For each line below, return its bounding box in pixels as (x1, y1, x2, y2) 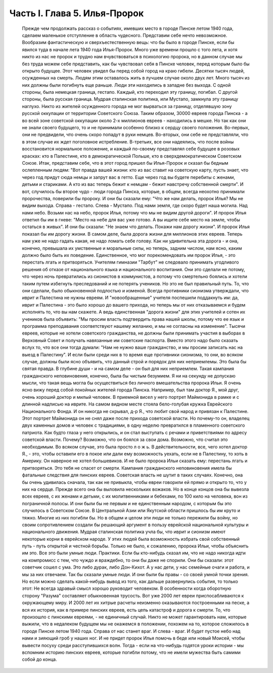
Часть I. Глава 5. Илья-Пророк (9, 8, 144, 19)
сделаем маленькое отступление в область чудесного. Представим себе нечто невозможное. (22, 32, 227, 38)
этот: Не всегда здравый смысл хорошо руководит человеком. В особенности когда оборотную (22, 585, 232, 591)
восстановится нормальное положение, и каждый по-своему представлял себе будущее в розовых (22, 146, 240, 152)
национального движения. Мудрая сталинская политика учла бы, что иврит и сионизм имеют (22, 529, 226, 535)
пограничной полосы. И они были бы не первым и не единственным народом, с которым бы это (22, 500, 232, 506)
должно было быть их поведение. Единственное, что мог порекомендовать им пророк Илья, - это (22, 252, 236, 258)
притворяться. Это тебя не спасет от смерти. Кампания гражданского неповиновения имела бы (22, 465, 232, 471)
